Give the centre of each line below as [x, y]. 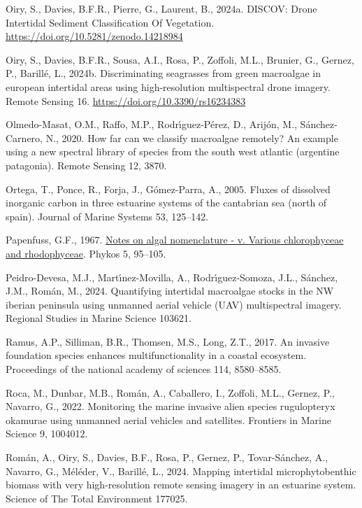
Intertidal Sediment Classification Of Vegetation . [110, 22]
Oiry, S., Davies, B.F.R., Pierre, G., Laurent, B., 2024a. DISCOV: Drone [161, 8]
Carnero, [24, 137]
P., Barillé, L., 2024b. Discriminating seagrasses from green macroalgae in [163, 73]
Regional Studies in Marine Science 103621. [99, 318]
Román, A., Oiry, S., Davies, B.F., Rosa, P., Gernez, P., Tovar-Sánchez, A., [167, 457]
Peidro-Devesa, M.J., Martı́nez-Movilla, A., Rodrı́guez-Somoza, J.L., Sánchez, [172, 277]
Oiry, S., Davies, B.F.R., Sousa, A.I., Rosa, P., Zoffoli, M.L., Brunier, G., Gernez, [180, 59]
